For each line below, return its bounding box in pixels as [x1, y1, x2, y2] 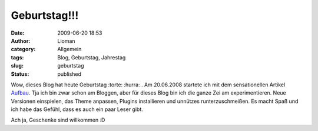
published [57, 70, 82, 78]
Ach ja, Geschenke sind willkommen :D [11, 116, 105, 123]
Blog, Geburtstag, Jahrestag [57, 53, 126, 61]
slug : [11, 62, 24, 69]
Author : [11, 37, 31, 44]
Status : [11, 70, 29, 78]
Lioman [57, 37, 76, 44]
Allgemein [57, 46, 82, 53]
